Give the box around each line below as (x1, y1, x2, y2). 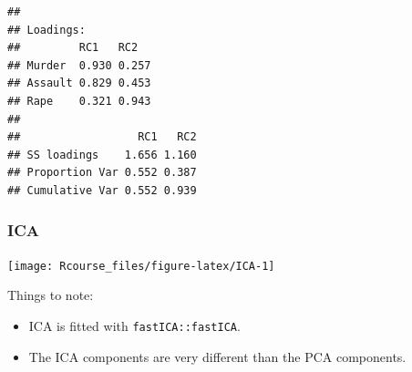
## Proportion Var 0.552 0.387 (7, 166, 197, 180)
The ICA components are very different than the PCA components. (28, 346, 407, 366)
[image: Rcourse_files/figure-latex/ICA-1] (7, 259, 275, 273)
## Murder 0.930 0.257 (7, 58, 151, 72)
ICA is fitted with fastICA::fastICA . (28, 316, 241, 335)
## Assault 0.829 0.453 (7, 77, 151, 90)
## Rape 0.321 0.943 (7, 94, 151, 108)
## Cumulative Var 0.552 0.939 (7, 183, 197, 197)
